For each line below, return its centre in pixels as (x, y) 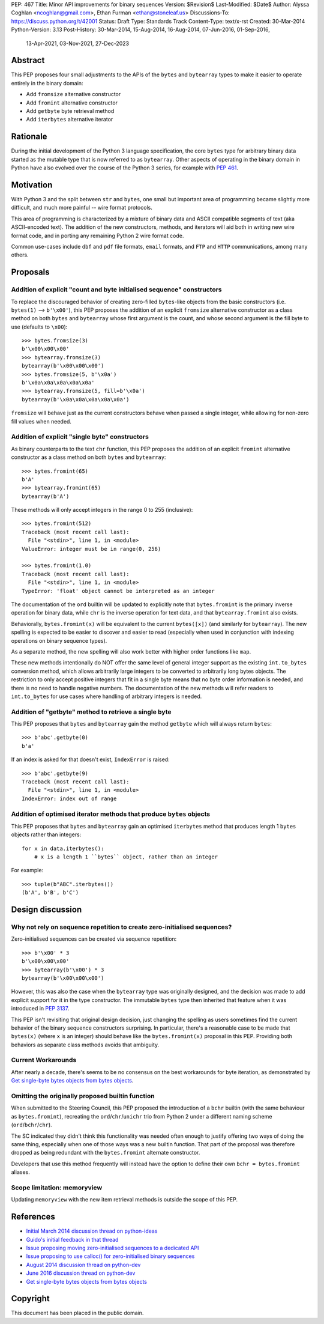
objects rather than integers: (46, 834)
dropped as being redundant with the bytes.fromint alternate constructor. (106, 1153)
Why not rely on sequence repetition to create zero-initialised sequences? (121, 927)
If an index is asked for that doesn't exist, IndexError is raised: (91, 759)
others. (20, 255)
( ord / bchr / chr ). (31, 1125)
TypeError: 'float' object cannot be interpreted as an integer (118, 591)
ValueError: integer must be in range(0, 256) (91, 549)
